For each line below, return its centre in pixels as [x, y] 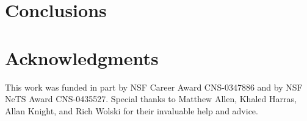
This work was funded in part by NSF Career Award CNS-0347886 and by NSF [154, 87]
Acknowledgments [82, 57]
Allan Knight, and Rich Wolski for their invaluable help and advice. [132, 110]
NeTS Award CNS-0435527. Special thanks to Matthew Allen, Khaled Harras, [151, 99]
